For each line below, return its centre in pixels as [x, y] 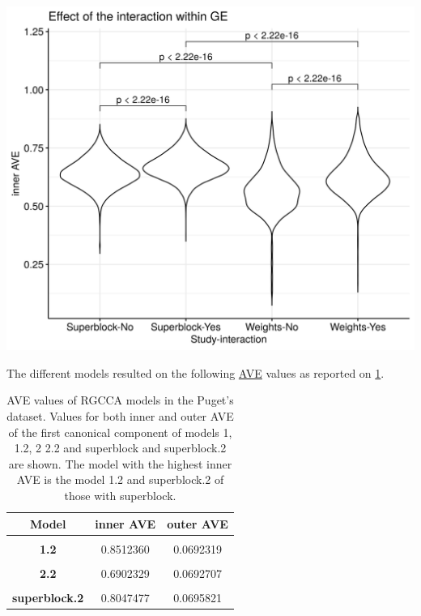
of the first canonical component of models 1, [120, 432]
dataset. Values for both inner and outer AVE [120, 416]
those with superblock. [120, 496]
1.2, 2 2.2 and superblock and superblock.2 [120, 448]
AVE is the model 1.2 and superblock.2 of [120, 479]
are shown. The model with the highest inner [120, 463]
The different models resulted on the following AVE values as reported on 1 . [196, 372]
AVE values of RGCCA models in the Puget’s [120, 400]
